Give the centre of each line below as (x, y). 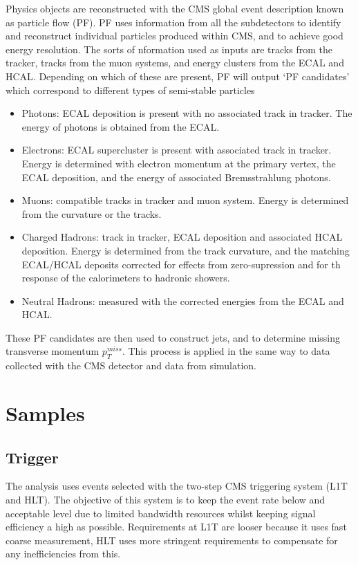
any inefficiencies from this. (63, 554)
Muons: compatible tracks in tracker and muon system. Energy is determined (185, 200)
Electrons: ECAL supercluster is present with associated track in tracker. (177, 150)
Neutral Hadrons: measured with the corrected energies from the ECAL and (183, 300)
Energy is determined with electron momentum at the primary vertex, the (179, 163)
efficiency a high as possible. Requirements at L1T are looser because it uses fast (176, 527)
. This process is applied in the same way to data (226, 351)
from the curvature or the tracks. (92, 213)
